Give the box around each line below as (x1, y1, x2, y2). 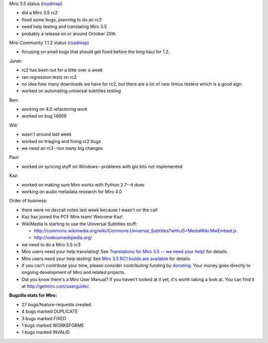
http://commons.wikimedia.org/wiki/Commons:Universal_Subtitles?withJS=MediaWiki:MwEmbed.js (34, 227, 237, 233)
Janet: (9, 58, 22, 64)
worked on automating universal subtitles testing (21, 88, 121, 94)
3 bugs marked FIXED (21, 315, 67, 321)
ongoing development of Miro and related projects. (21, 270, 126, 275)
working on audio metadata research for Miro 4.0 (21, 189, 122, 195)
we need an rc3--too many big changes (21, 145, 103, 151)
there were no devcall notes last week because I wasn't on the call (21, 206, 158, 213)
